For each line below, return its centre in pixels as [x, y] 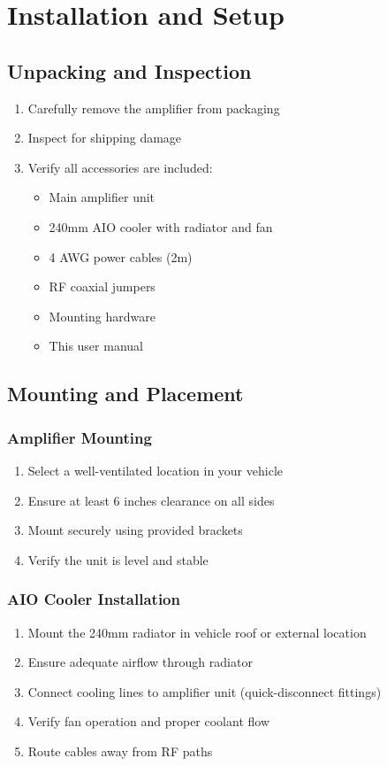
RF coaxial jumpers [102, 286]
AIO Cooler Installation [94, 599]
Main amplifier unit [102, 197]
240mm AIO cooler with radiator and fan [161, 226]
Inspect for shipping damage [105, 138]
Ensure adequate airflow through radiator [140, 662]
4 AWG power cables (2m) [121, 256]
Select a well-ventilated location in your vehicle [155, 470]
